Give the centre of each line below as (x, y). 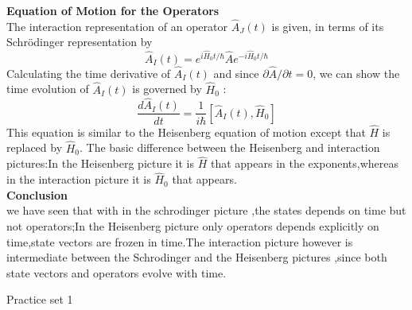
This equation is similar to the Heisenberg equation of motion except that (186, 132)
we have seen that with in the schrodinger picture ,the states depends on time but (206, 210)
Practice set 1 (40, 299)
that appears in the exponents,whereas (304, 163)
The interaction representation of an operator (117, 26)
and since (236, 73)
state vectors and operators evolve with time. (117, 272)
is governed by (167, 89)
